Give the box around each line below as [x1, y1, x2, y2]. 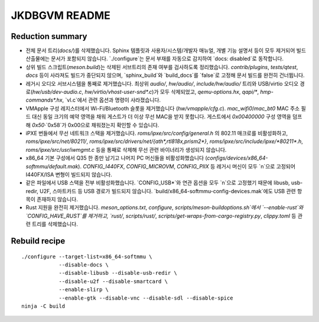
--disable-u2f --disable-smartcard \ [58, 278, 168, 285]
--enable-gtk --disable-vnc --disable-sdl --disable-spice [58, 294, 233, 301]
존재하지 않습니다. [36, 196, 78, 203]
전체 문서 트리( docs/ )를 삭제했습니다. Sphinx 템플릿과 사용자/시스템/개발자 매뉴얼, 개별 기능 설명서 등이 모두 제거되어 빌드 [25, 47, 307, 54]
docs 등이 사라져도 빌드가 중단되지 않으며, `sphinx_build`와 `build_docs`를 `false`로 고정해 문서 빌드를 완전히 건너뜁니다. [25, 71, 305, 79]
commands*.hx [25, 96, 63, 103]
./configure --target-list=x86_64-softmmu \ [21, 253, 153, 260]
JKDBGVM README [11, 9, 110, 22]
